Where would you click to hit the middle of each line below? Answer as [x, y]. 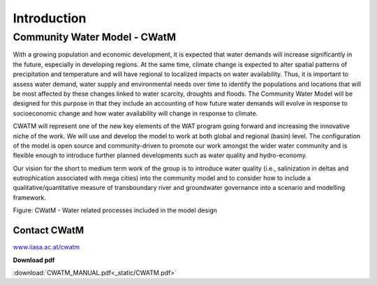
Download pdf [34, 260]
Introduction [50, 18]
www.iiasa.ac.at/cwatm [46, 247]
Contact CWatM [49, 231]
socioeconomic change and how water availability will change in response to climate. [135, 113]
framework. [30, 197]
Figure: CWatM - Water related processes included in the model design [115, 210]
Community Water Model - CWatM [95, 37]
